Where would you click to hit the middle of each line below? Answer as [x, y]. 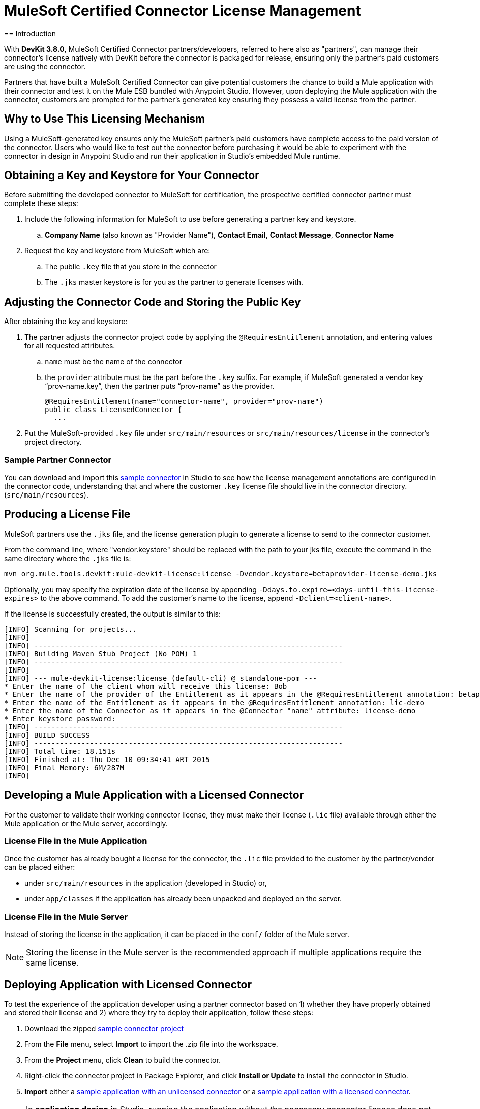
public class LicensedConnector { [113, 410]
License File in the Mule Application [76, 841]
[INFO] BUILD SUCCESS [47, 735]
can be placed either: [40, 867]
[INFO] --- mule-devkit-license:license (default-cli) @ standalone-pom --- [161, 678]
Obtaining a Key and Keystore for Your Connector [132, 176]
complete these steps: [41, 203]
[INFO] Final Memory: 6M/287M [64, 767]
